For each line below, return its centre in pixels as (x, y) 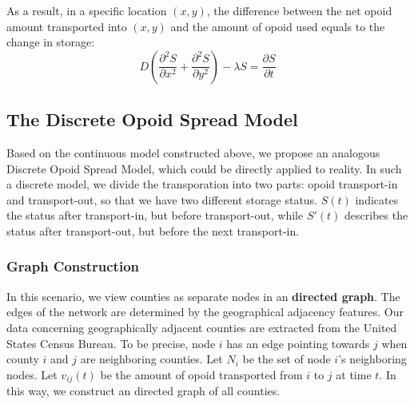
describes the (376, 215)
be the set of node (287, 359)
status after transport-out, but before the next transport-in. (153, 230)
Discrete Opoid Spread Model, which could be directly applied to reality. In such (204, 168)
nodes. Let (32, 374)
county (23, 359)
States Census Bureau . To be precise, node (111, 343)
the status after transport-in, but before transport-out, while (155, 215)
